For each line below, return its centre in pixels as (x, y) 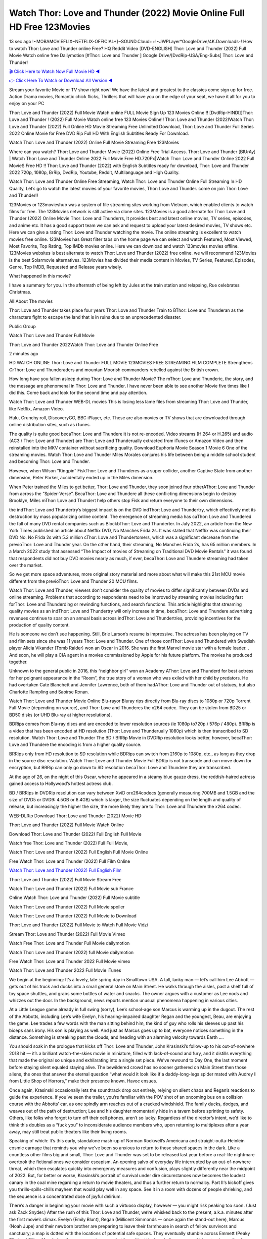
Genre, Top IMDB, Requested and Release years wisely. (66, 267)
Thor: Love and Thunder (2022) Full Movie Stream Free (65, 879)
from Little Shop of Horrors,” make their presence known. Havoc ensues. (83, 1081)
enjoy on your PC (27, 104)
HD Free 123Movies (50, 27)
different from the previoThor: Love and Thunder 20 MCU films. (74, 581)
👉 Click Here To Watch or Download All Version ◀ (61, 81)
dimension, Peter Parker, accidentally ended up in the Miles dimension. (81, 478)
